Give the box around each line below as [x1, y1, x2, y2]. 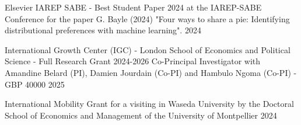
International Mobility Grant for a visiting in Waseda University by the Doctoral [5, 98, 294, 110]
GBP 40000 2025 [5, 78, 65, 90]
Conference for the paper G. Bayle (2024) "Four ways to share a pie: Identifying [5, 12, 290, 25]
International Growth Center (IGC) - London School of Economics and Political [5, 43, 290, 55]
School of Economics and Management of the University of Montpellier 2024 [5, 109, 277, 121]
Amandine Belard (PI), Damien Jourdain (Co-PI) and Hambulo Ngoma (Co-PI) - [5, 66, 297, 78]
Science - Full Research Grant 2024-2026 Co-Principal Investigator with [5, 55, 261, 67]
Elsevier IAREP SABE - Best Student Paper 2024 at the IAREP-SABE [5, 1, 262, 13]
